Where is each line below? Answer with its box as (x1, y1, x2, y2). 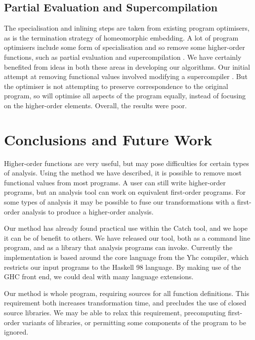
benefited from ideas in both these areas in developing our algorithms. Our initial (4, 61, 250, 72)
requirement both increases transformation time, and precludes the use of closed (4, 297, 247, 308)
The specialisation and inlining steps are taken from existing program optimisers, (4, 23, 250, 33)
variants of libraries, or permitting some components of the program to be (22, 317, 246, 327)
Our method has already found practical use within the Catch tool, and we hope (4, 223, 248, 233)
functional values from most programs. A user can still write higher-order (4, 177, 226, 187)
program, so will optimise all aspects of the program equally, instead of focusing (4, 90, 246, 101)
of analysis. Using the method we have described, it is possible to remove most (4, 168, 242, 178)
